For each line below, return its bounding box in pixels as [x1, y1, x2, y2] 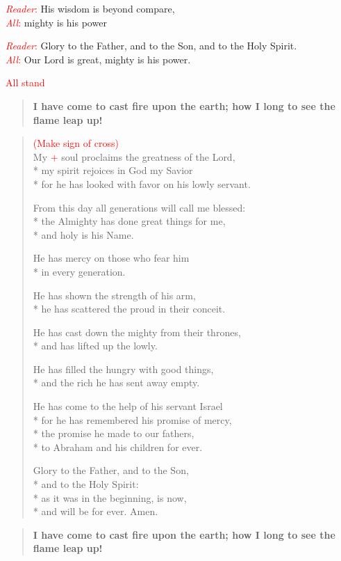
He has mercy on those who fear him [33, 251, 190, 265]
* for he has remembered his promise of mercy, [33, 412, 232, 427]
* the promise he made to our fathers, [33, 426, 194, 441]
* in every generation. [33, 264, 126, 278]
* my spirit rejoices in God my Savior [33, 163, 193, 177]
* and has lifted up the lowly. [33, 338, 158, 353]
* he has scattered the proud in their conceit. [33, 301, 226, 316]
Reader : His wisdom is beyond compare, [6, 1, 175, 15]
